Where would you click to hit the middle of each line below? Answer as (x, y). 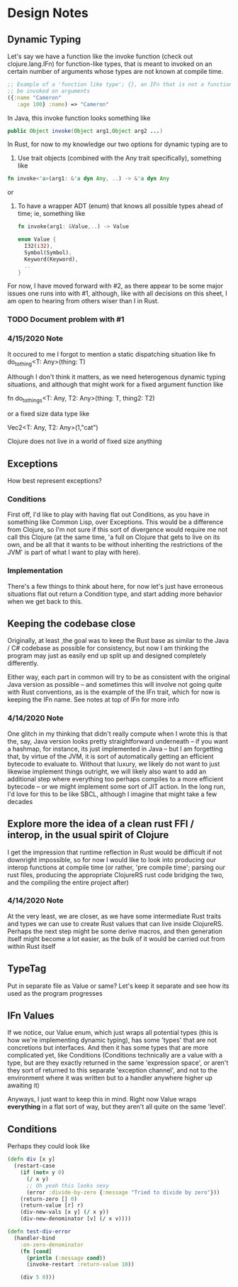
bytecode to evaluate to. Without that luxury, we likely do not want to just (114, 764)
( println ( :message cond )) (66, 1258)
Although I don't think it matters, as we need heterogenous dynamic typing (117, 377)
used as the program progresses (55, 993)
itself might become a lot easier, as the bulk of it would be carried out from (116, 938)
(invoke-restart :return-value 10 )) (80, 1265)
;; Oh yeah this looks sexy (68, 1185)
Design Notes (48, 13)
